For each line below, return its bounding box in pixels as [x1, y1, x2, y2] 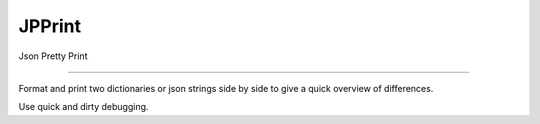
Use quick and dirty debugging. [18, 101, 149, 113]
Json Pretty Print [18, 50, 88, 62]
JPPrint [18, 15, 82, 37]
